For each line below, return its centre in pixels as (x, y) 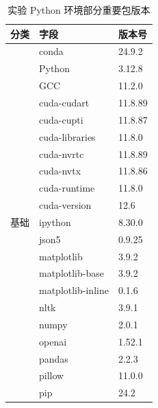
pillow (52, 375)
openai (53, 341)
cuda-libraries (67, 136)
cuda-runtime (67, 188)
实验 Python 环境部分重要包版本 (79, 10)
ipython (55, 222)
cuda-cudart (64, 102)
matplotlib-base (71, 273)
